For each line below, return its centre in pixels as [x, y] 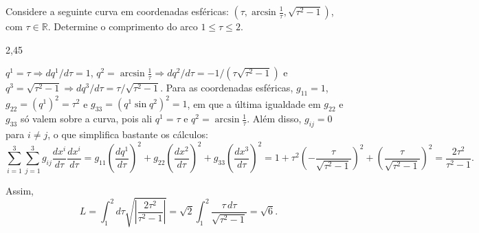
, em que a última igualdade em [254, 103]
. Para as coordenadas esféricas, [227, 88]
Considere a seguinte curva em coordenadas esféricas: [117, 11]
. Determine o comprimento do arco [123, 26]
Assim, [20, 190]
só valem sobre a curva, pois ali [86, 119]
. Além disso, [274, 119]
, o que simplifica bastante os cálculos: [128, 134]
